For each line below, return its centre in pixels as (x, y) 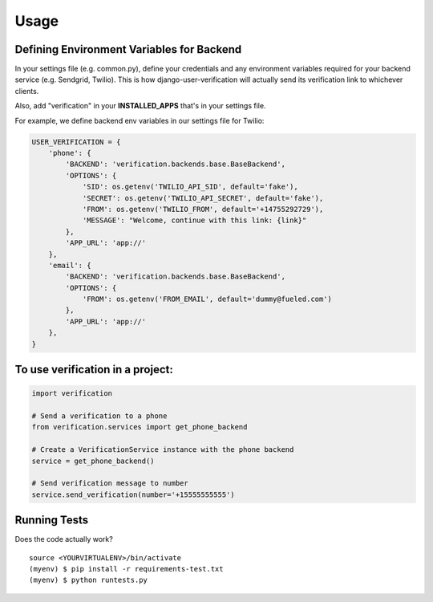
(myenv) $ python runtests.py (89, 580)
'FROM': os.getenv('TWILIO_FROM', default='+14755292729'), (203, 209)
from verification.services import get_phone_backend (140, 427)
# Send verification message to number (110, 483)
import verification (72, 394)
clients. (27, 91)
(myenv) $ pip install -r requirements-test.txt (126, 569)
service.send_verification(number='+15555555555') (134, 494)
